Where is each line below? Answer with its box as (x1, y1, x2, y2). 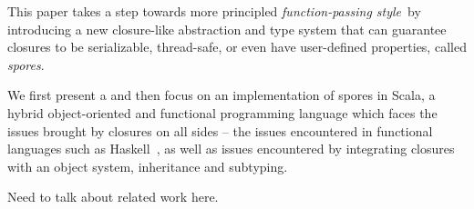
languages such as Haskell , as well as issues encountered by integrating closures (7, 139, 455, 158)
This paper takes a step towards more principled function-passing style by (7, 2, 421, 20)
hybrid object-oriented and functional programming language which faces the (7, 103, 438, 122)
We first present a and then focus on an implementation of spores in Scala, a (7, 85, 436, 104)
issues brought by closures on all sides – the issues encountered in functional (7, 121, 433, 140)
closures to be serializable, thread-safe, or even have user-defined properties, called (7, 37, 467, 56)
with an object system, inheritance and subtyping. (7, 156, 288, 175)
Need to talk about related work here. (7, 187, 219, 206)
